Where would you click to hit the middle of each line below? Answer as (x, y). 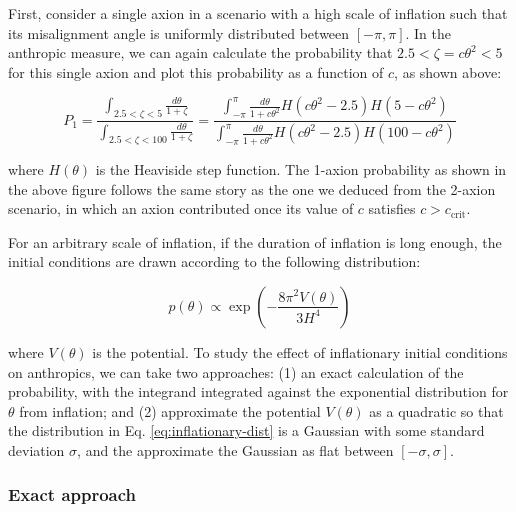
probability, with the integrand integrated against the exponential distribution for (258, 391)
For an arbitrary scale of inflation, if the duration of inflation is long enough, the (255, 241)
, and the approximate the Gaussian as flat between (235, 449)
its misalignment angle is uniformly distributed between (179, 32)
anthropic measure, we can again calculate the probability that (200, 52)
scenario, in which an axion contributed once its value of (181, 208)
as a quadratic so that (436, 410)
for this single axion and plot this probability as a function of (196, 71)
